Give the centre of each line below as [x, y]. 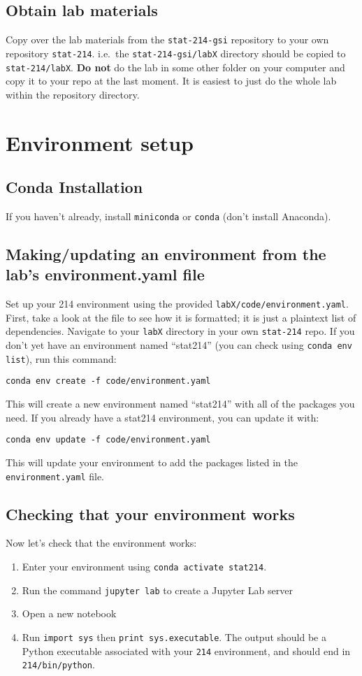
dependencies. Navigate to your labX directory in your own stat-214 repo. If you [180, 331]
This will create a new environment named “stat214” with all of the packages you [180, 404]
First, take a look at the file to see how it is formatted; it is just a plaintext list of [181, 317]
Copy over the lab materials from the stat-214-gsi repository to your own [167, 39]
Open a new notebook [69, 613]
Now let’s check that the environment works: [101, 543]
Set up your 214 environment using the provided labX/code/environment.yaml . [177, 304]
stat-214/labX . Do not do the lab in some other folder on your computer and [175, 67]
